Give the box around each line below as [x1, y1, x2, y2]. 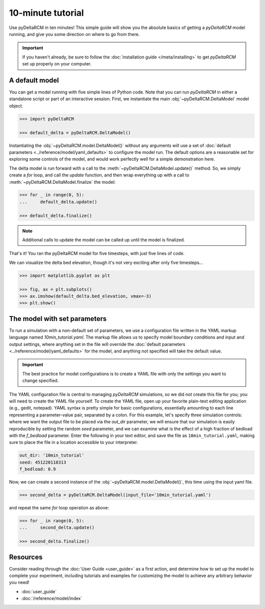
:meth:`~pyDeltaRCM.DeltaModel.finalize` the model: [9, 179, 116, 185]
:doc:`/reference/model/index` [21, 595, 82, 602]
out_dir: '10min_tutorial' [19, 453, 84, 458]
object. [9, 103, 24, 109]
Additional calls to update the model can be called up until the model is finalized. [22, 237, 185, 243]
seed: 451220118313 [19, 460, 66, 465]
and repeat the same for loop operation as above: [9, 505, 109, 511]
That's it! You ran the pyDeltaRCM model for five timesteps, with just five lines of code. [9, 251, 185, 257]
